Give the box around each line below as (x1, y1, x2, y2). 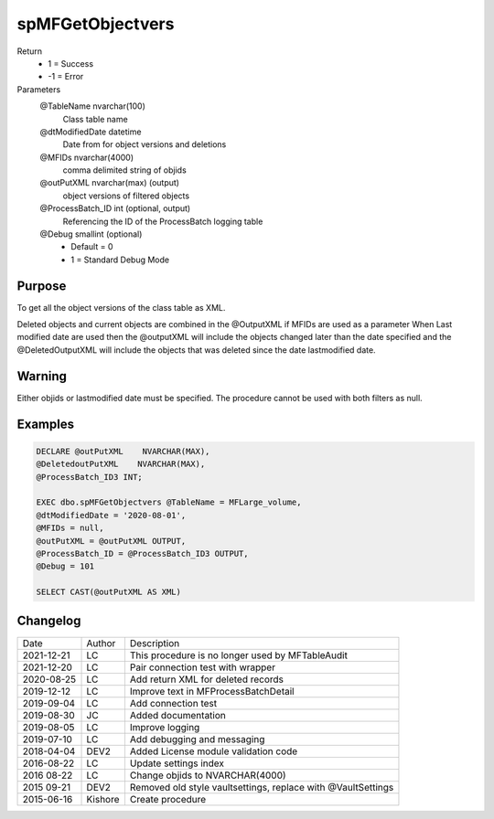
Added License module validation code (129, 745, 298, 758)
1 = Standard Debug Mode (70, 254, 169, 265)
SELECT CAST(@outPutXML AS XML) (36, 587, 182, 598)
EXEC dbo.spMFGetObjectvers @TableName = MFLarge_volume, (36, 497, 302, 507)
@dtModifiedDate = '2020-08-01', (36, 510, 187, 520)
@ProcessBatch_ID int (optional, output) (39, 203, 191, 214)
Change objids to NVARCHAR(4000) (129, 769, 287, 782)
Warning (16, 368, 68, 384)
